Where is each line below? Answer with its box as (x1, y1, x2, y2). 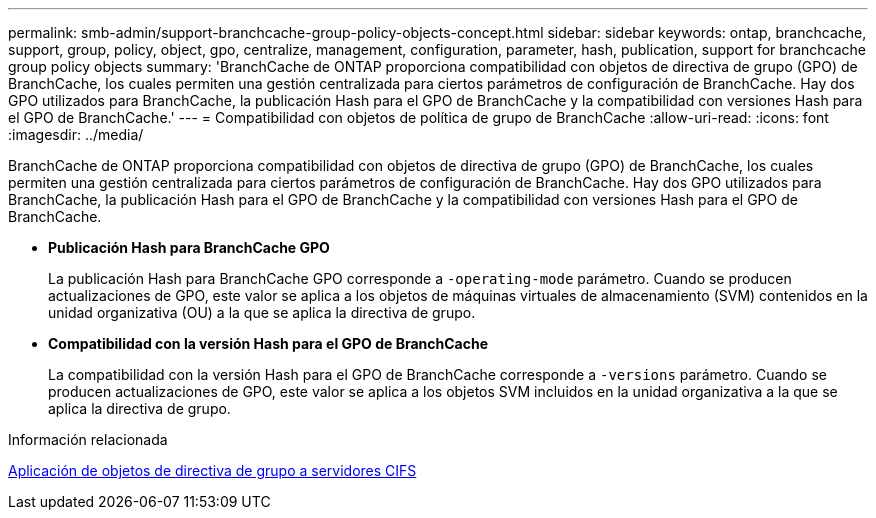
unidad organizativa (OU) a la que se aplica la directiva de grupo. (48, 304, 476, 321)
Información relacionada (8, 431, 168, 448)
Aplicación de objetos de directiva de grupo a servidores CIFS (8, 462, 417, 479)
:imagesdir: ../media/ (8, 126, 144, 143)
